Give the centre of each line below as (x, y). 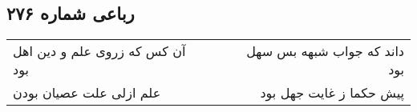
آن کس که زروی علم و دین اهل (99, 51)
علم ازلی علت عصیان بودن (87, 93)
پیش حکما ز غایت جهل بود (332, 93)
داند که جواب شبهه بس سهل (325, 51)
